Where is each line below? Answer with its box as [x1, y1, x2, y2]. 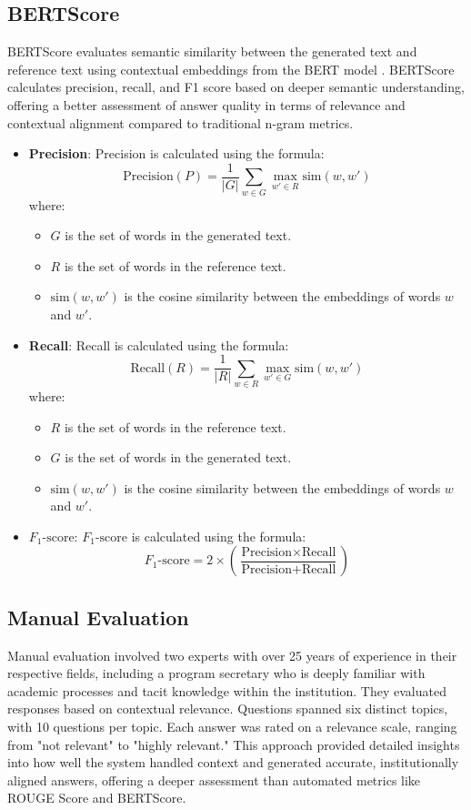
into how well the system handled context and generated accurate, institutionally [7, 753, 459, 772]
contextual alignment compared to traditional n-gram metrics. [7, 113, 354, 132]
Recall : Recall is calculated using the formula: [28, 335, 289, 354]
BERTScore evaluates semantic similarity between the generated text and [7, 42, 417, 61]
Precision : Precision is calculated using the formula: [28, 144, 325, 163]
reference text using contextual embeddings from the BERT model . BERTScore [7, 59, 455, 78]
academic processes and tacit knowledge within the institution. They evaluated [7, 681, 446, 700]
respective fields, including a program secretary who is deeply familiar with [7, 663, 426, 683]
